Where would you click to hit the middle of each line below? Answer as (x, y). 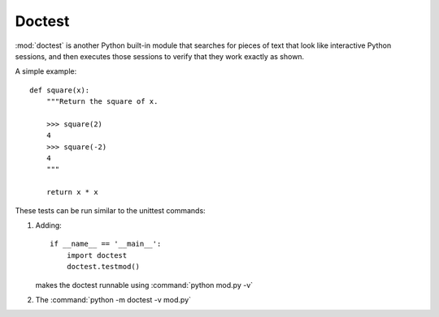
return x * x (72, 192)
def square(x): (60, 90)
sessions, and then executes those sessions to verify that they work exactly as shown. (160, 56)
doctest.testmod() (103, 267)
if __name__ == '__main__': (106, 244)
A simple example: (46, 71)
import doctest (97, 255)
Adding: (49, 225)
